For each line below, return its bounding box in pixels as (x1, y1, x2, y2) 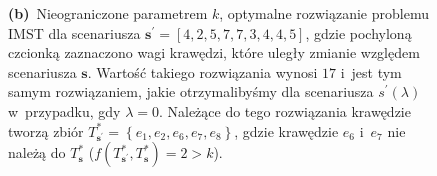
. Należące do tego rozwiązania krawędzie (158, 100, 411, 121)
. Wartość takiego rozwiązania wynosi (87, 61, 318, 82)
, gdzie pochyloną (305, 22, 412, 43)
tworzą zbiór (8, 120, 84, 141)
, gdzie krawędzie (234, 120, 339, 141)
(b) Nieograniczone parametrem (8, 3, 208, 23)
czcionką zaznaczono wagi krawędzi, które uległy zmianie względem (8, 42, 420, 63)
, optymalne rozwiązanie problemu (219, 3, 429, 23)
